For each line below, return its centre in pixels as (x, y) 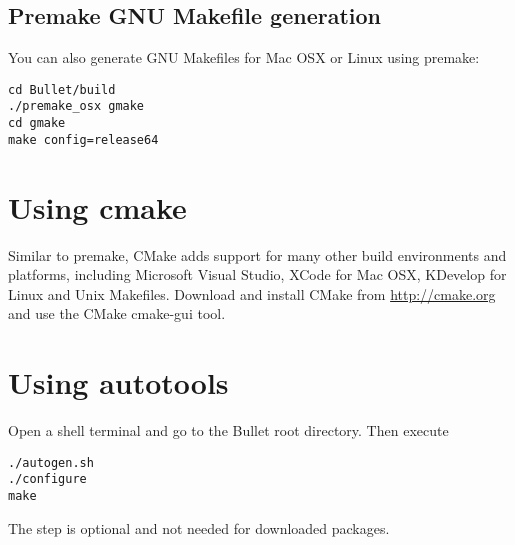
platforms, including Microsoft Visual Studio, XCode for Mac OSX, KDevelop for (257, 274)
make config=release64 (83, 139)
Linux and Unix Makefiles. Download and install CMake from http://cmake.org (252, 293)
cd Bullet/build (62, 89)
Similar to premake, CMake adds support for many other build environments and (257, 254)
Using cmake (97, 206)
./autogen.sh (51, 462)
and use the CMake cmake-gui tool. (117, 313)
